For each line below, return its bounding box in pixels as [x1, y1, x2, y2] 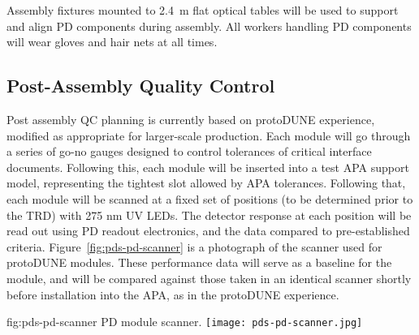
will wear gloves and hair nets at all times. [6, 33, 218, 50]
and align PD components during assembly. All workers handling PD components [6, 17, 412, 34]
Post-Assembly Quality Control [6, 73, 275, 98]
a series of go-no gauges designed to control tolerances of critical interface [6, 143, 372, 160]
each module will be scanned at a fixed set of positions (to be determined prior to [6, 190, 413, 207]
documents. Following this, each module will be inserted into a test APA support [6, 158, 409, 175]
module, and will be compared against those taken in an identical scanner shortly [6, 269, 412, 286]
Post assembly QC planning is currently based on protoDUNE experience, [6, 110, 375, 127]
